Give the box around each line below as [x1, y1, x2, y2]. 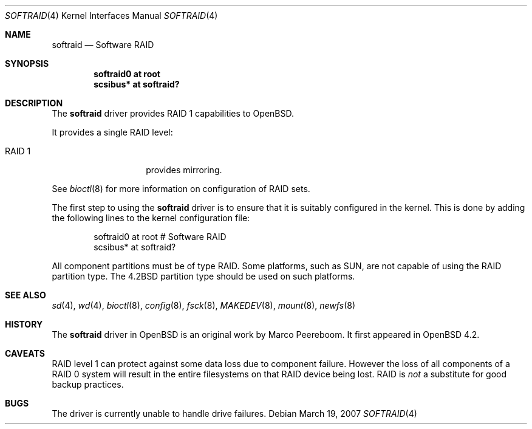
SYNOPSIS [5, 58, 49, 69]
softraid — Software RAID [52, 39, 154, 50]
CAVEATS [5, 348, 45, 359]
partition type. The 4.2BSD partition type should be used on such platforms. [52, 271, 355, 281]
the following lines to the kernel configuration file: [52, 213, 250, 223]
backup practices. [52, 379, 124, 390]
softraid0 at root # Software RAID [94, 232, 227, 242]
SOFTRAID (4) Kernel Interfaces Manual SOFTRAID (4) [5, 10, 218, 21]
